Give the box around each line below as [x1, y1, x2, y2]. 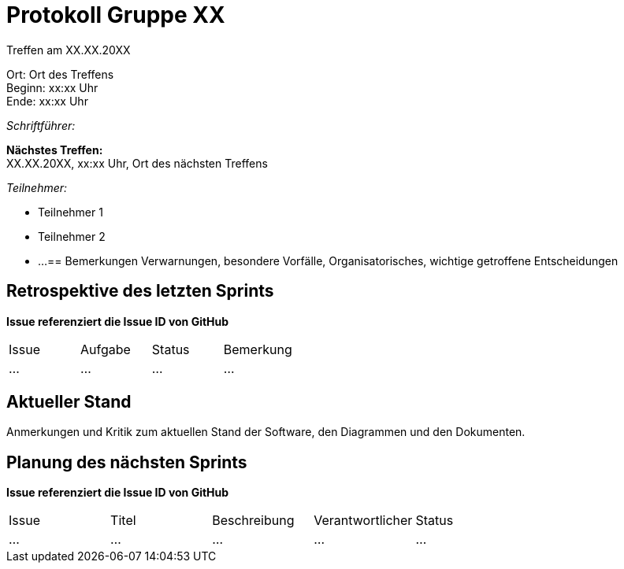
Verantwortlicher [314, 512, 413, 529]
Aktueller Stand [6, 392, 132, 412]
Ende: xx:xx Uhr [6, 94, 88, 108]
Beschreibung [212, 512, 295, 529]
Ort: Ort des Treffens [6, 67, 114, 81]
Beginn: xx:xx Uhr [6, 80, 98, 94]
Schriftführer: [6, 118, 76, 132]
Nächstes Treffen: [6, 142, 103, 157]
